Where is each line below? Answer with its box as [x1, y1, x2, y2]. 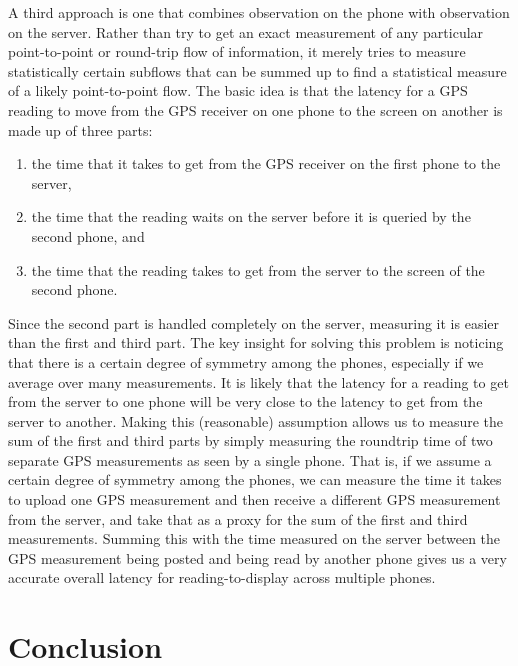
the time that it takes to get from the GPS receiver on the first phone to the [31, 153, 501, 174]
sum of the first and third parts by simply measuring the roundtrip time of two [8, 430, 493, 451]
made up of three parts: [8, 119, 153, 140]
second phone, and [31, 225, 145, 246]
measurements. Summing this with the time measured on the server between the [8, 528, 501, 549]
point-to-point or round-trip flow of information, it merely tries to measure [8, 41, 466, 62]
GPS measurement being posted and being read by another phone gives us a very [8, 547, 507, 568]
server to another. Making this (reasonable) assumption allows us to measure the [8, 410, 504, 431]
